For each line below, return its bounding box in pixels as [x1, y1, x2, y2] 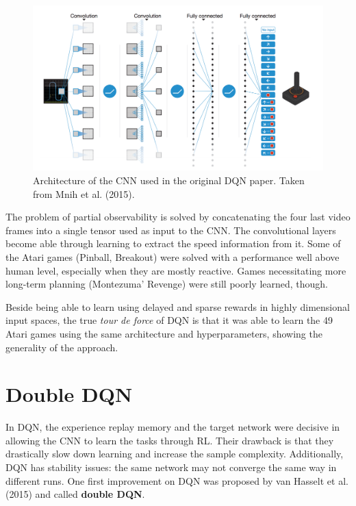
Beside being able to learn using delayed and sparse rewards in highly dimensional [5, 299, 350, 314]
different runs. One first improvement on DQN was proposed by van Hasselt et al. [5, 473, 348, 488]
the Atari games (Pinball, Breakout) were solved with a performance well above [5, 249, 340, 264]
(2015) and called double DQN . [5, 487, 145, 501]
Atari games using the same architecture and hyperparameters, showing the [5, 326, 322, 340]
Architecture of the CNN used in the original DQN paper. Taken [33, 173, 305, 187]
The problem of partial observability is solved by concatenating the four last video [5, 210, 351, 224]
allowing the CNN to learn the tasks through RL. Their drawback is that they [5, 433, 334, 447]
